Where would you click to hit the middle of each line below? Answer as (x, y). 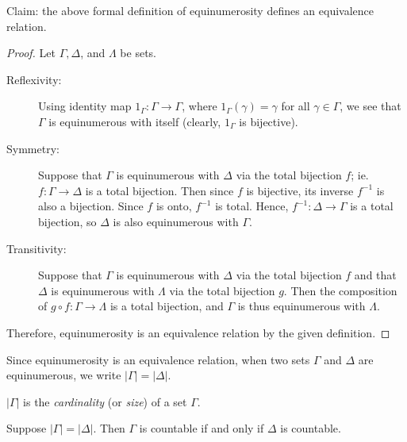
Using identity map (85, 106)
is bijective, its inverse (300, 190)
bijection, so (67, 221)
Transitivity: (36, 248)
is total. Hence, (252, 206)
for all (296, 106)
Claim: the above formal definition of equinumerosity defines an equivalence (190, 10)
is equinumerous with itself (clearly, (135, 121)
